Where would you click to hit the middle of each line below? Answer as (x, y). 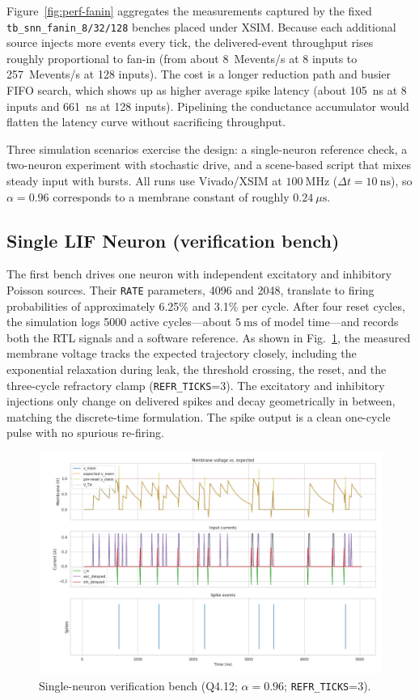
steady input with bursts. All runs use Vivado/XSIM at (144, 180)
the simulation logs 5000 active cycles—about (119, 322)
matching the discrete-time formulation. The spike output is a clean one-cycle (199, 416)
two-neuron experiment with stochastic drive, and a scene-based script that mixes (209, 165)
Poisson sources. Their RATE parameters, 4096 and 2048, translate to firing (190, 289)
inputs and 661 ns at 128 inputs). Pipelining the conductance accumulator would (208, 106)
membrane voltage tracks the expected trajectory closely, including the (182, 353)
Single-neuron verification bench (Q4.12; (138, 685)
